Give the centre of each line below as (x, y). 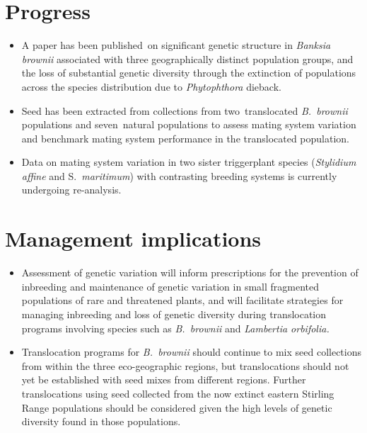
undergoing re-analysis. (71, 190)
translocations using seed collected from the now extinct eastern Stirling (178, 393)
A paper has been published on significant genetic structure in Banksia (176, 45)
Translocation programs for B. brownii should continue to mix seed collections (191, 352)
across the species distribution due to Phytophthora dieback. (151, 86)
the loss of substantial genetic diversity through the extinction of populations (189, 73)
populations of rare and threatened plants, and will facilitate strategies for (182, 300)
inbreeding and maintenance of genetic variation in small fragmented (170, 286)
